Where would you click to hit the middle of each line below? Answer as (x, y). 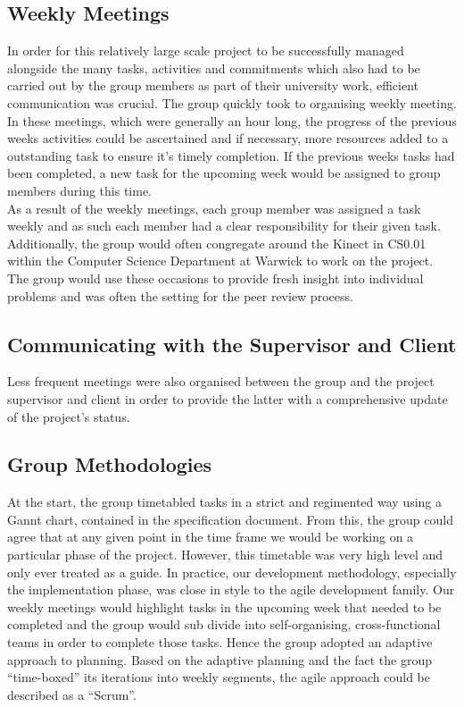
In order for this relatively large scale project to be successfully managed (206, 50)
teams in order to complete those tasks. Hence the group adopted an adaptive (220, 642)
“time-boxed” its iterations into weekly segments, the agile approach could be (219, 677)
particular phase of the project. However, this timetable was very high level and (225, 555)
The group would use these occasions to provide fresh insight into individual (215, 278)
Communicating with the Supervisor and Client (232, 344)
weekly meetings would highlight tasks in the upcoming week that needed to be (224, 606)
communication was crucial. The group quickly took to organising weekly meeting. (232, 102)
